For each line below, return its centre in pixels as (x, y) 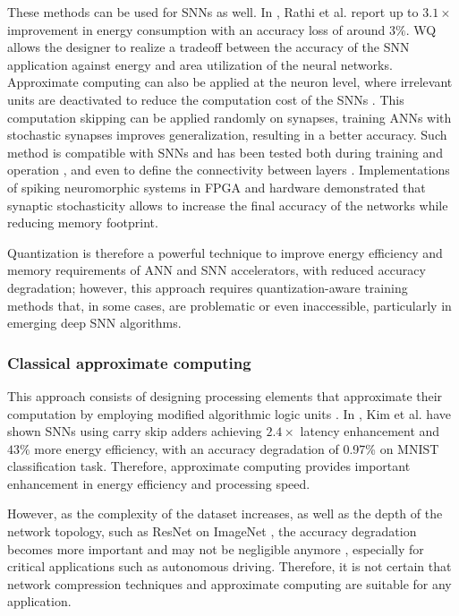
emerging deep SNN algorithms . (94, 323)
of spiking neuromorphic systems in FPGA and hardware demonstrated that (217, 187)
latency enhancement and (370, 431)
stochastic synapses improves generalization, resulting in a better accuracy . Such (227, 135)
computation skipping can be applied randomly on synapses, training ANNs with (229, 117)
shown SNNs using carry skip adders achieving (135, 431)
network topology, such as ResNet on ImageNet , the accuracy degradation (212, 531)
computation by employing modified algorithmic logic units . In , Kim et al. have (229, 413)
